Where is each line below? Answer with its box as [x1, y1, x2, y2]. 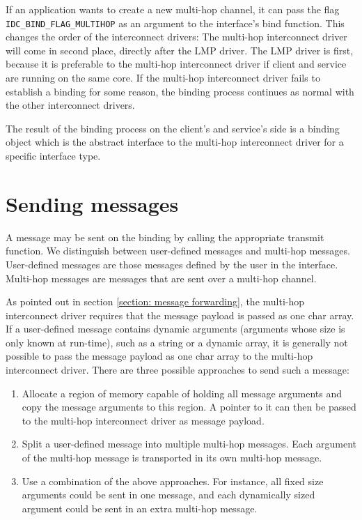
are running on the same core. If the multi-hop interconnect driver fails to [6, 70, 320, 85]
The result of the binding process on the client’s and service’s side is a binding [6, 121, 340, 135]
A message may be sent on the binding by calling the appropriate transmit [6, 229, 324, 244]
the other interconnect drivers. [6, 98, 135, 112]
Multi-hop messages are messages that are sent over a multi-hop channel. [6, 270, 317, 285]
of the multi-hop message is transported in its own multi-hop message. [22, 450, 322, 465]
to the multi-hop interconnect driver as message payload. [22, 413, 265, 427]
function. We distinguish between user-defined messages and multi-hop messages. [6, 243, 350, 258]
